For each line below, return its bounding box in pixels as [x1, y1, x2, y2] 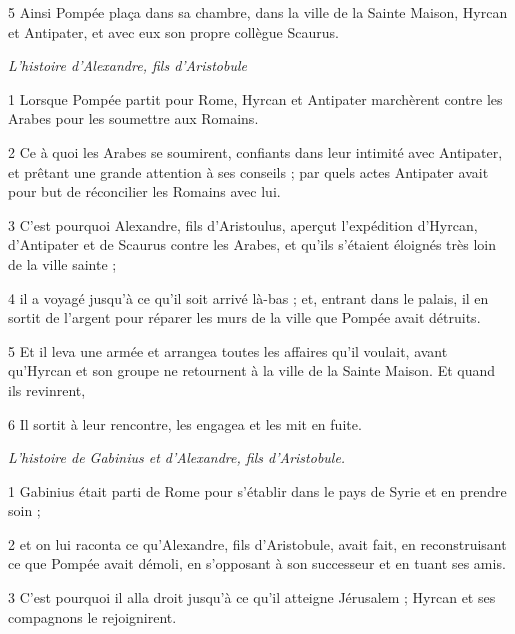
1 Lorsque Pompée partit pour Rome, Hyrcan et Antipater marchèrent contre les [8, 88, 503, 109]
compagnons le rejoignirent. [8, 606, 177, 627]
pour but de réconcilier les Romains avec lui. [8, 181, 281, 202]
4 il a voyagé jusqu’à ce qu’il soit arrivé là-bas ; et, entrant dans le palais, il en [8, 287, 489, 308]
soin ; [8, 500, 41, 521]
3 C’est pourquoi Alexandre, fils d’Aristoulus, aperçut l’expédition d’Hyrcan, [8, 214, 478, 235]
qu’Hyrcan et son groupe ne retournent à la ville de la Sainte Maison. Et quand [8, 360, 496, 381]
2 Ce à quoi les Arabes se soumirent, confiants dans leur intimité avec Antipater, [8, 141, 503, 162]
